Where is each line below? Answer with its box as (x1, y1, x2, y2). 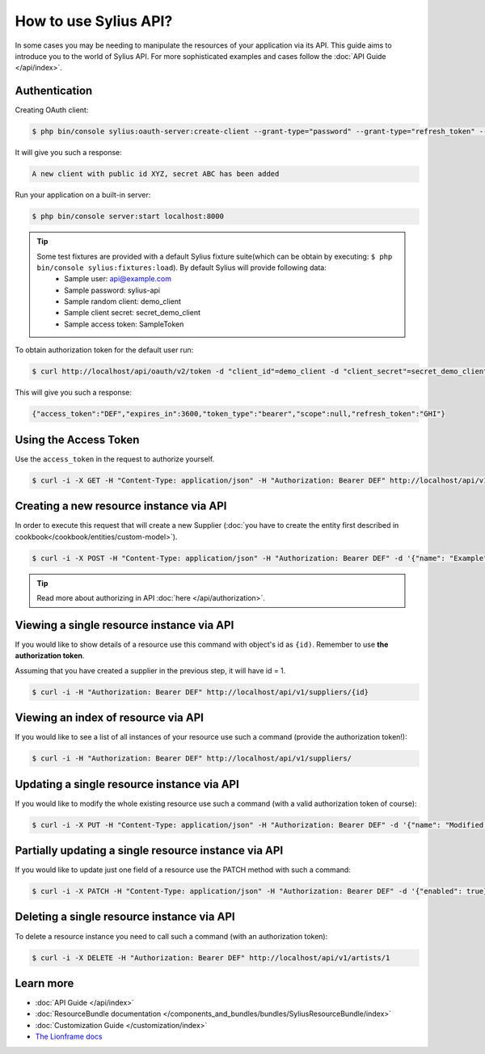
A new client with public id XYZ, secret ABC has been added (32, 170, 280, 179)
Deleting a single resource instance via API (15, 910, 235, 924)
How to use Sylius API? (15, 12, 173, 30)
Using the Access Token (15, 432, 140, 446)
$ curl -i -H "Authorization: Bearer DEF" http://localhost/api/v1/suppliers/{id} (32, 687, 369, 697)
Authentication (15, 84, 93, 98)
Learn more (15, 976, 74, 990)
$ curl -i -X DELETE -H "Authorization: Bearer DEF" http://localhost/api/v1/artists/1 (32, 953, 390, 962)
